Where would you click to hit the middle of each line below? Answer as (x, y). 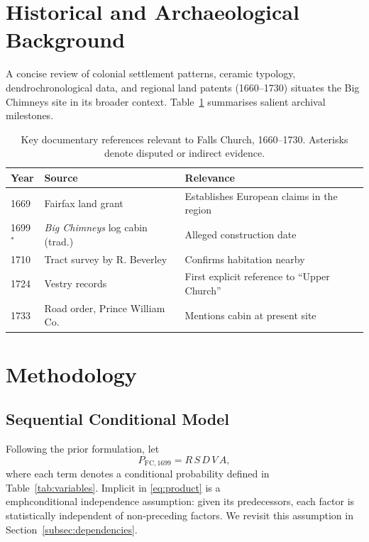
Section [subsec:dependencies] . (72, 529)
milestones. (30, 115)
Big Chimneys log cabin (96, 227)
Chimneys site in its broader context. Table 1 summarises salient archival (166, 101)
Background (66, 39)
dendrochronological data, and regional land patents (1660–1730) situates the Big (183, 87)
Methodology (71, 374)
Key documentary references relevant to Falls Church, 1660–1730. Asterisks (184, 139)
